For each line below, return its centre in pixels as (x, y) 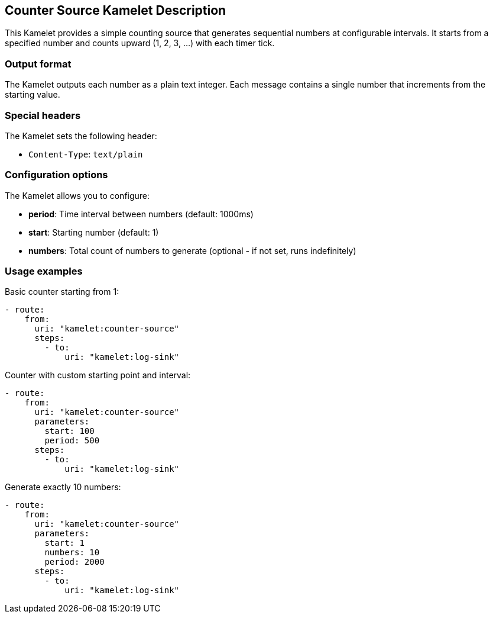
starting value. (33, 95)
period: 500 (72, 441)
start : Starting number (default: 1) (94, 232)
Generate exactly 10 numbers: (63, 487)
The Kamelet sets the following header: (81, 136)
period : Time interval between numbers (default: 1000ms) (141, 214)
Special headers (43, 115)
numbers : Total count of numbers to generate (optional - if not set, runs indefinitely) (192, 250)
